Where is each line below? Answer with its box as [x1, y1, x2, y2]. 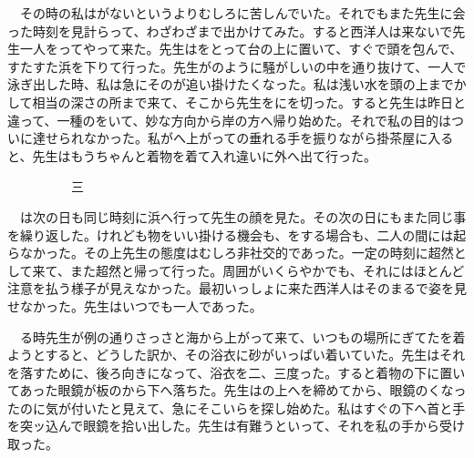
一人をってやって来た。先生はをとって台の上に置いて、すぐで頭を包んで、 [19, 39, 463, 58]
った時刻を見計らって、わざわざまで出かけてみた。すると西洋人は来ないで [7, 21, 453, 40]
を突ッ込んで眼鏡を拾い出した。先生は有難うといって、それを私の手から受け [7, 416, 465, 435]
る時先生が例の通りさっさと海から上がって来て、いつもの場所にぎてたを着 [19, 327, 466, 346]
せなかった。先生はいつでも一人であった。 [7, 296, 263, 315]
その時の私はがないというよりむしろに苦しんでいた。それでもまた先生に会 [19, 4, 466, 22]
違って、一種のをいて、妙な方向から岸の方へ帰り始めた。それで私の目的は [7, 110, 452, 129]
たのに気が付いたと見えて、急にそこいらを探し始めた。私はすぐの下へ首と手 [7, 398, 466, 417]
